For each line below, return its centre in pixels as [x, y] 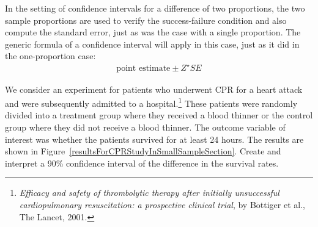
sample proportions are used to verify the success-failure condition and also [146, 20]
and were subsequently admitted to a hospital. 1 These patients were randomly [151, 102]
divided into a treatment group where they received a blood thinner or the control [159, 115]
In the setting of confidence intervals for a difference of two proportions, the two [155, 8]
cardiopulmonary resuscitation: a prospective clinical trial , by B [138, 204]
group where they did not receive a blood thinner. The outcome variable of [145, 127]
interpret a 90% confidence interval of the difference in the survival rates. [142, 163]
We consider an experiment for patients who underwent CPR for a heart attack [154, 89]
